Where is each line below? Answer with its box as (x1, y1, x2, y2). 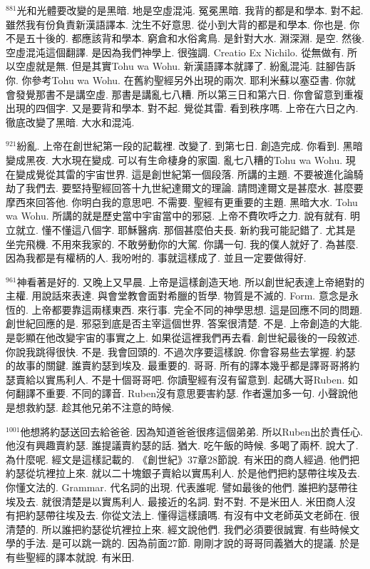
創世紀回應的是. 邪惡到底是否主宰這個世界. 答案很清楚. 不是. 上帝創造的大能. (6, 316, 363, 331)
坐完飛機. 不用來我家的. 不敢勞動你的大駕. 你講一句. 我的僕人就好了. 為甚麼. (6, 236, 359, 251)
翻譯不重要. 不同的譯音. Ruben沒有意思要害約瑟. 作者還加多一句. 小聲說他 (15, 386, 359, 401)
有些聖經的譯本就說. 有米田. (6, 549, 135, 564)
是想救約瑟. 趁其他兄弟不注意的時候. (6, 400, 175, 415)
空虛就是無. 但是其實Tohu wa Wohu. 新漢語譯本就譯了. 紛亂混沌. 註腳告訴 (15, 58, 356, 73)
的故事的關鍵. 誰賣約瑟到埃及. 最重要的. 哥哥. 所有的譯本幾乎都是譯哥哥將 (6, 358, 350, 373)
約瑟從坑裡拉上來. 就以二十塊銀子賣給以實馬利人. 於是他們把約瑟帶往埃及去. (6, 466, 360, 481)
